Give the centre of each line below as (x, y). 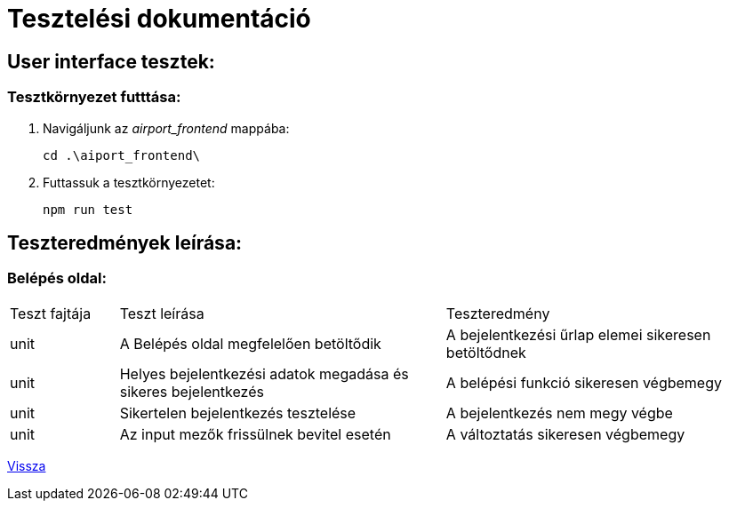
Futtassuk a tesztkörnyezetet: (129, 182)
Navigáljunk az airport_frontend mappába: (166, 128)
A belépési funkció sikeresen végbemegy (584, 382)
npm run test (88, 209)
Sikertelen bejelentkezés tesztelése (238, 413)
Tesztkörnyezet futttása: (94, 97)
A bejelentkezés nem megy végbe (559, 413)
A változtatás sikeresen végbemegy (565, 434)
